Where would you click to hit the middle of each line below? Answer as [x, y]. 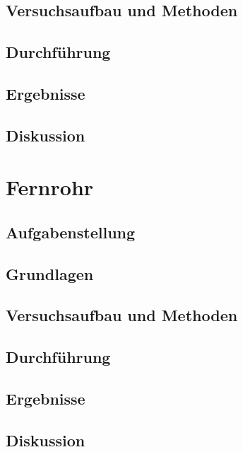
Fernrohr [50, 187]
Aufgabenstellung [71, 232]
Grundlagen [50, 273]
